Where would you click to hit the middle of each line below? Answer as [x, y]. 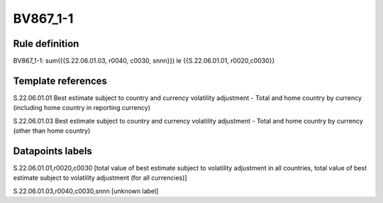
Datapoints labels [52, 151]
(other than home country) [52, 131]
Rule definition [46, 44]
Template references [60, 81]
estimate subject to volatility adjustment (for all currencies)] [100, 178]
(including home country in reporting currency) [82, 108]
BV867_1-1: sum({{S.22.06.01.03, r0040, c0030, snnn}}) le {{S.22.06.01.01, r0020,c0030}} [144, 61]
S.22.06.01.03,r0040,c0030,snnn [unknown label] [86, 191]
